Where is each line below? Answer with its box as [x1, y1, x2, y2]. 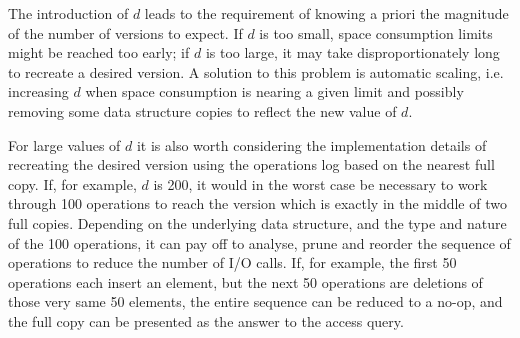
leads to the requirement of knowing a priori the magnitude [144, 3, 509, 23]
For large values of [8, 134, 121, 155]
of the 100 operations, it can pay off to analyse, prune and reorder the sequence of [8, 232, 511, 253]
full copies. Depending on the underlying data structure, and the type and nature [8, 212, 507, 233]
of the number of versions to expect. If [8, 22, 243, 43]
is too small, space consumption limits [259, 22, 493, 43]
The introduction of [8, 3, 129, 23]
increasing [8, 81, 69, 102]
